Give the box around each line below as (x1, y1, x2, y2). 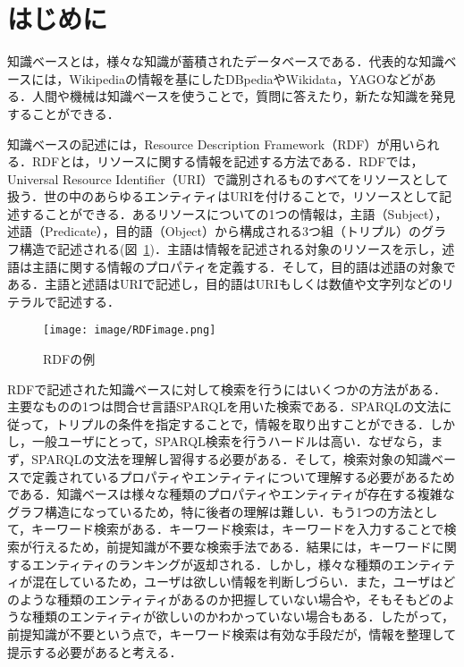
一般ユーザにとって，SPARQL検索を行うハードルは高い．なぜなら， (31, 432, 431, 451)
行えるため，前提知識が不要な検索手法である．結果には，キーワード (31, 537, 432, 556)
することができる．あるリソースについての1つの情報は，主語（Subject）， (19, 204, 448, 223)
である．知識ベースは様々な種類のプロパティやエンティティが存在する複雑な (7, 485, 455, 503)
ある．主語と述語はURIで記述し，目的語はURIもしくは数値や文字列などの (7, 274, 442, 293)
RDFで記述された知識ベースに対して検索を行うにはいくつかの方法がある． (7, 379, 447, 398)
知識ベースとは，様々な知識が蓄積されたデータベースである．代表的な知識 (7, 52, 444, 71)
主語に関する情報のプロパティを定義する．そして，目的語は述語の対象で (31, 257, 456, 275)
